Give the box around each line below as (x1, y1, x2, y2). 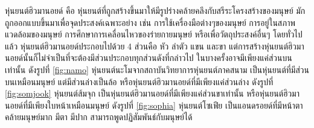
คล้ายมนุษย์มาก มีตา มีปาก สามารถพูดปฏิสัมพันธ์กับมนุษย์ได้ (5, 110, 193, 123)
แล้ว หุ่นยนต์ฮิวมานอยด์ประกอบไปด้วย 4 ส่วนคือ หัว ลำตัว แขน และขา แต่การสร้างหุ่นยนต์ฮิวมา (5, 39, 304, 52)
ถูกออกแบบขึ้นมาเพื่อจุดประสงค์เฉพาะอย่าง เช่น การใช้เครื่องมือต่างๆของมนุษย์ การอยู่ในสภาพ (5, 16, 295, 28)
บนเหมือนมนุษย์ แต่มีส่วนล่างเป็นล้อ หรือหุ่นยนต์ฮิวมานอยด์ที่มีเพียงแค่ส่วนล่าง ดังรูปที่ (5, 75, 274, 88)
